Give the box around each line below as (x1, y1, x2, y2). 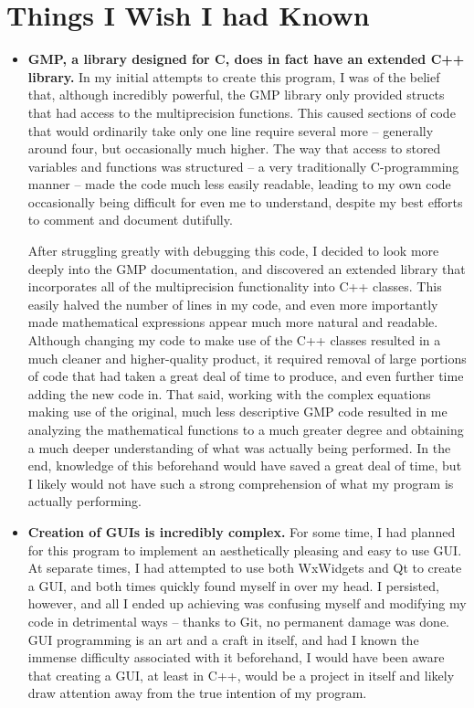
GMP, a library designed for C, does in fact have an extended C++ (27, 49, 465, 69)
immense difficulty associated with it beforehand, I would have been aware (27, 648, 445, 667)
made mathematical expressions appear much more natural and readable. (27, 312, 438, 332)
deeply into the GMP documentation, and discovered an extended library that (27, 259, 466, 278)
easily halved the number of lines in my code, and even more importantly (27, 294, 438, 313)
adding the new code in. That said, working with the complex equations (27, 384, 431, 403)
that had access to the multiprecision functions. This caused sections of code (27, 102, 456, 122)
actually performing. (27, 491, 142, 511)
